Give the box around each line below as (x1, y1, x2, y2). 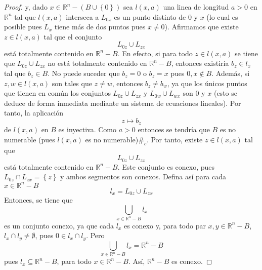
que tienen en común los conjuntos (4, 88, 111, 98)
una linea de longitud (163, 2, 229, 12)
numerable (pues (4, 134, 55, 145)
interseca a (66, 11, 99, 22)
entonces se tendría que (138, 124, 210, 135)
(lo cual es (206, 11, 238, 22)
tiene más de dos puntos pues (54, 21, 146, 32)
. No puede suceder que (48, 68, 120, 79)
